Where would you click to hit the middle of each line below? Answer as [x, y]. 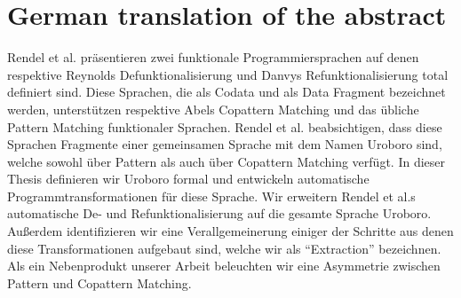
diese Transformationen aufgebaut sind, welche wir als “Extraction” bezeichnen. [224, 248]
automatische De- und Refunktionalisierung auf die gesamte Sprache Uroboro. [219, 213]
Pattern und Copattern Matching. [99, 282]
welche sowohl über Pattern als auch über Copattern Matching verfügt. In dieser [226, 161]
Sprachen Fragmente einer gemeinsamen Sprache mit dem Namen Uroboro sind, [225, 144]
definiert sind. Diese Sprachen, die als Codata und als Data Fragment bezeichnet [227, 92]
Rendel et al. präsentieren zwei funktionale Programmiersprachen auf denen [213, 57]
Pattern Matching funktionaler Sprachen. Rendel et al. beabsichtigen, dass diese [225, 126]
